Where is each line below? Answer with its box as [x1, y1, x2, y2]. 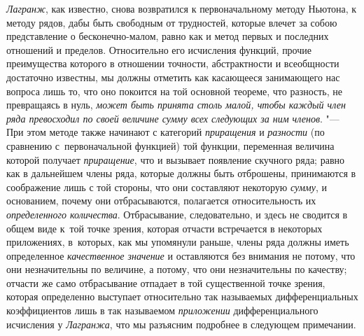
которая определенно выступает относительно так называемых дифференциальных [6, 289, 358, 304]
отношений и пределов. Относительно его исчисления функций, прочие [6, 42, 312, 57]
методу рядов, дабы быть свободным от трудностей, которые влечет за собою [6, 15, 337, 29]
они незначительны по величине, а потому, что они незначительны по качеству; [6, 262, 347, 276]
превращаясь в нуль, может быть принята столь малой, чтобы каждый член [6, 97, 346, 112]
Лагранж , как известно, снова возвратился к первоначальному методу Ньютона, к [6, 1, 357, 15]
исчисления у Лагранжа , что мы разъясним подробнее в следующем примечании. [6, 316, 356, 331]
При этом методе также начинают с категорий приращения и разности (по [6, 125, 325, 139]
